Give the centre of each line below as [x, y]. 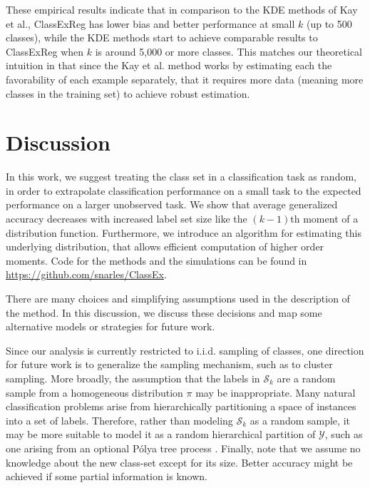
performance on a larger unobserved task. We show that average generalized [172, 204]
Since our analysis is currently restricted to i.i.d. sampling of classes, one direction [185, 350]
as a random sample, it [300, 420]
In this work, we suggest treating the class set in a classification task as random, [181, 177]
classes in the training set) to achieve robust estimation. [128, 93]
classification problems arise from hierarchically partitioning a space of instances [181, 406]
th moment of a [324, 219]
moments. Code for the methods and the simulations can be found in [156, 260]
